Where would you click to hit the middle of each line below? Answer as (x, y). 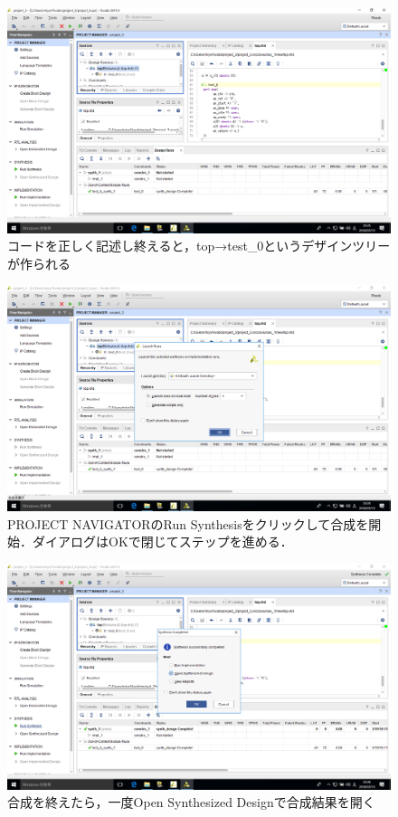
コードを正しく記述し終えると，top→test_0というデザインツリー (199, 246)
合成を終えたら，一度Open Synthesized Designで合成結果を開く (191, 802)
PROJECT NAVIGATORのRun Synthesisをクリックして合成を (188, 523)
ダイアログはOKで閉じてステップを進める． (162, 541)
